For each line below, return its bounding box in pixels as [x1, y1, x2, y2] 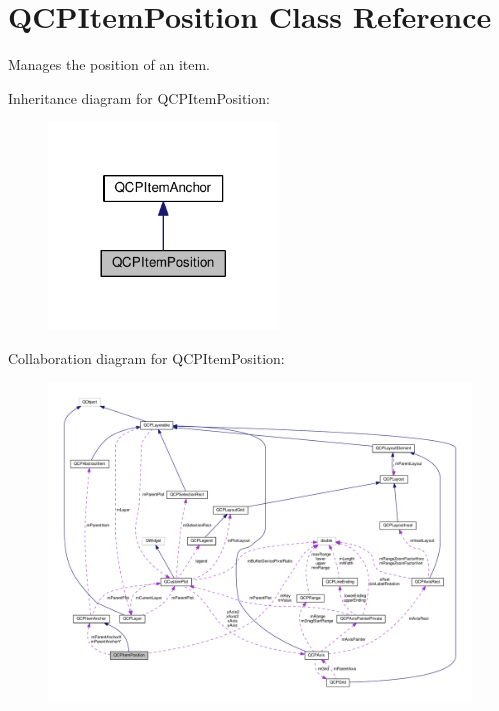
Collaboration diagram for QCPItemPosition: [8, 347, 285, 368]
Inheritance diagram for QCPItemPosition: [8, 87, 270, 108]
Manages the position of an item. [8, 54, 210, 75]
